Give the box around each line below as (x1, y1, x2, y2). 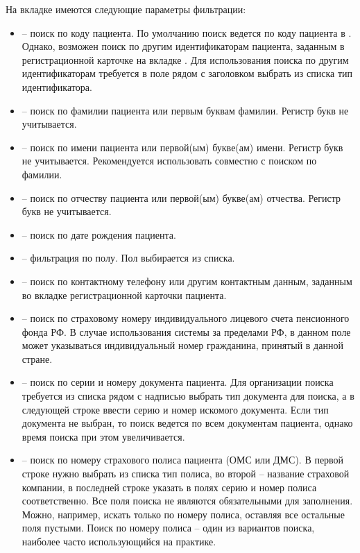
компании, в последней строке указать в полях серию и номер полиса (22, 479, 317, 494)
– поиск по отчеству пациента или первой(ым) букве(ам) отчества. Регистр (22, 190, 341, 205)
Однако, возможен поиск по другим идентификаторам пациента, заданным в (22, 39, 345, 53)
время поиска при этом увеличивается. (22, 429, 185, 443)
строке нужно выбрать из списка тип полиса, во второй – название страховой (22, 466, 350, 481)
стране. (22, 351, 53, 366)
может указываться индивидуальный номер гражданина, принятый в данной (22, 338, 343, 352)
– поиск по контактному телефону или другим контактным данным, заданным (22, 273, 352, 288)
